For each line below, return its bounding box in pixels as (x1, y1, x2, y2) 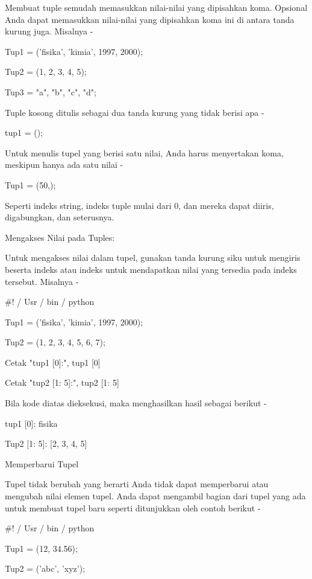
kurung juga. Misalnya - (5, 25, 93, 37)
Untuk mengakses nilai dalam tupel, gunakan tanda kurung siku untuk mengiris (5, 251, 301, 264)
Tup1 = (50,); (5, 178, 56, 191)
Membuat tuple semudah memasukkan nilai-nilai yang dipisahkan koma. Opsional (5, 1, 308, 13)
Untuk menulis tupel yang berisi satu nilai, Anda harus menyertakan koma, (5, 146, 284, 159)
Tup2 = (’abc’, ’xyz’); (5, 562, 86, 575)
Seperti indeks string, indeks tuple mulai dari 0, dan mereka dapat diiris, (5, 199, 274, 211)
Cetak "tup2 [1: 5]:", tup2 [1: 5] (5, 376, 119, 389)
